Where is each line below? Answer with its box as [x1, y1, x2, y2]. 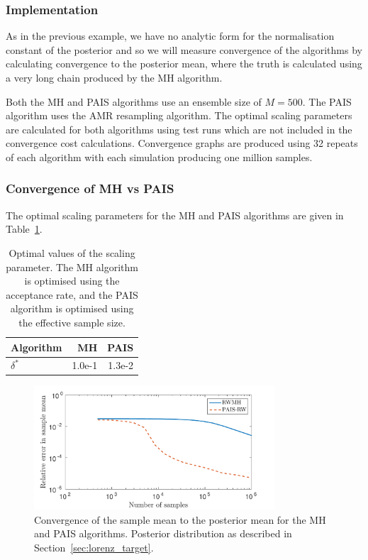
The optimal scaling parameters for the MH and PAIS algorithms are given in [6, 207, 344, 222]
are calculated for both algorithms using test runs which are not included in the [6, 121, 352, 136]
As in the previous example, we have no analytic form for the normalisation [6, 28, 335, 43]
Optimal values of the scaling [9, 245, 135, 260]
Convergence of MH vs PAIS [6, 180, 174, 197]
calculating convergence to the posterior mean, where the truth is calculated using [6, 56, 362, 71]
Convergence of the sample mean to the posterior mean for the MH [34, 512, 326, 527]
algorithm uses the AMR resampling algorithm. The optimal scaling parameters [6, 108, 352, 123]
